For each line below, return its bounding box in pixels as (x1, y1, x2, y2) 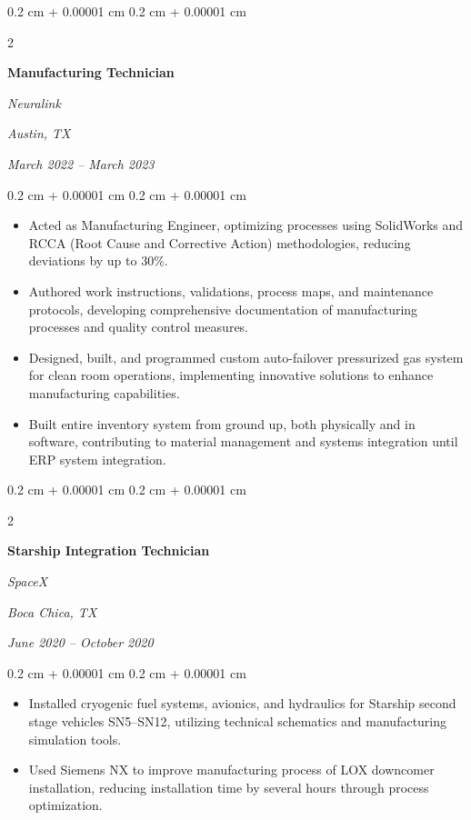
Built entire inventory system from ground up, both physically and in (28, 414, 416, 433)
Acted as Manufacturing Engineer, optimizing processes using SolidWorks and (28, 215, 464, 235)
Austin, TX (7, 124, 71, 143)
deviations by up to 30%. (28, 251, 168, 270)
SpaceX (7, 572, 48, 591)
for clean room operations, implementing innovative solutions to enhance (28, 365, 434, 385)
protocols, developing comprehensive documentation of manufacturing (28, 299, 418, 318)
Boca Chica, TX (7, 602, 97, 621)
